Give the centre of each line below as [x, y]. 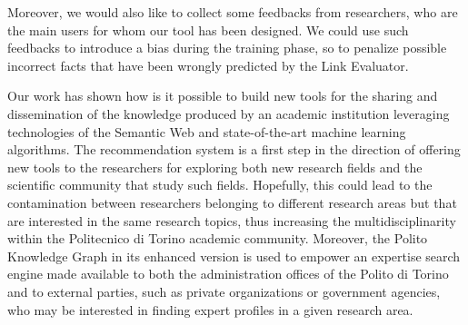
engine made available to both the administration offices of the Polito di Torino [228, 274]
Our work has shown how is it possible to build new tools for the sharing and [223, 96]
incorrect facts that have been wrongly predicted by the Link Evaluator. [208, 65]
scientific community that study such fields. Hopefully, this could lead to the [220, 185]
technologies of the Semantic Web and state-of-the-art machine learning [207, 131]
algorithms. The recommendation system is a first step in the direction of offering [234, 149]
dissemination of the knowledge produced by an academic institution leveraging [229, 113]
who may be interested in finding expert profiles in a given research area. [210, 309]
